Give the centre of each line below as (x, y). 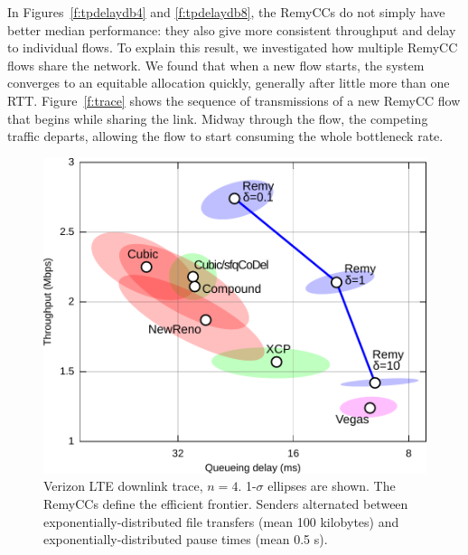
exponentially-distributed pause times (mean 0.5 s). (186, 539)
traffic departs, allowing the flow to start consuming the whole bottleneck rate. (225, 136)
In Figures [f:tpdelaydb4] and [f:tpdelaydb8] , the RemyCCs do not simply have (226, 12)
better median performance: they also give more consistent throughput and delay (232, 29)
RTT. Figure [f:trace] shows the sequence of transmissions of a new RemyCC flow (234, 100)
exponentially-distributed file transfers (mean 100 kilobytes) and (221, 521)
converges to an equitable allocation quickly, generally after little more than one (229, 83)
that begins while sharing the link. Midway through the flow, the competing (218, 118)
